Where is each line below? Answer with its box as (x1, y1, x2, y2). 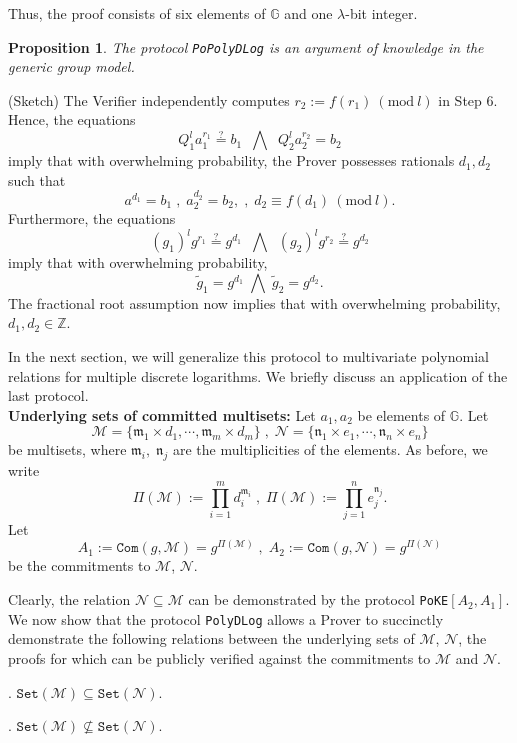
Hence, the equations (8, 109, 136, 130)
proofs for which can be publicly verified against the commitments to (8, 647, 431, 668)
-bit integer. (345, 3, 418, 23)
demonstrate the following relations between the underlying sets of (8, 628, 415, 649)
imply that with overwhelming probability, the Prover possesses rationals (8, 150, 455, 171)
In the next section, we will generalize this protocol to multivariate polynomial (8, 345, 489, 366)
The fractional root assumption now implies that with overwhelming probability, (8, 292, 501, 313)
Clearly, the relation (8, 589, 131, 610)
